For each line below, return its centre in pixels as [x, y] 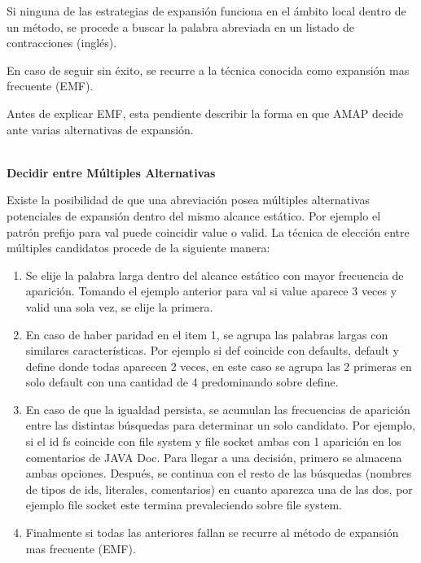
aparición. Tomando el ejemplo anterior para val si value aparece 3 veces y [211, 291]
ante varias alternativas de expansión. [100, 129]
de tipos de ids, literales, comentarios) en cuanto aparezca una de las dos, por [219, 489]
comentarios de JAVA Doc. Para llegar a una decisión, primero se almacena [214, 457]
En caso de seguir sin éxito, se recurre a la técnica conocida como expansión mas [208, 70]
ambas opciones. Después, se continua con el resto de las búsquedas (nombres [219, 473]
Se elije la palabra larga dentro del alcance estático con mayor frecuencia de [215, 275]
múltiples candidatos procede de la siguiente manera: [138, 248]
